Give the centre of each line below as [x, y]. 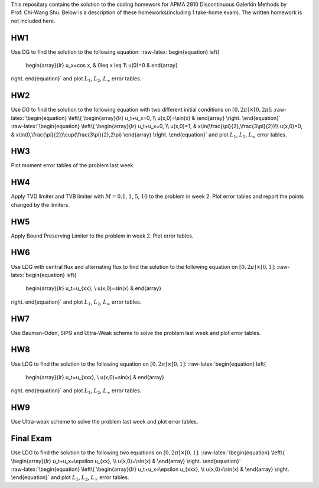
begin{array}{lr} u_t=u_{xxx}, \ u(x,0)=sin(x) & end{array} [95, 377]
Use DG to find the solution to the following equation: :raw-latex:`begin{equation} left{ [115, 52]
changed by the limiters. [40, 204]
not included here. [33, 21]
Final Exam [32, 439]
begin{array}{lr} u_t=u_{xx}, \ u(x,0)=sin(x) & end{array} [94, 288]
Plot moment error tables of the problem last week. [73, 165]
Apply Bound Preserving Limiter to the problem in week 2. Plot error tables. [102, 236]
